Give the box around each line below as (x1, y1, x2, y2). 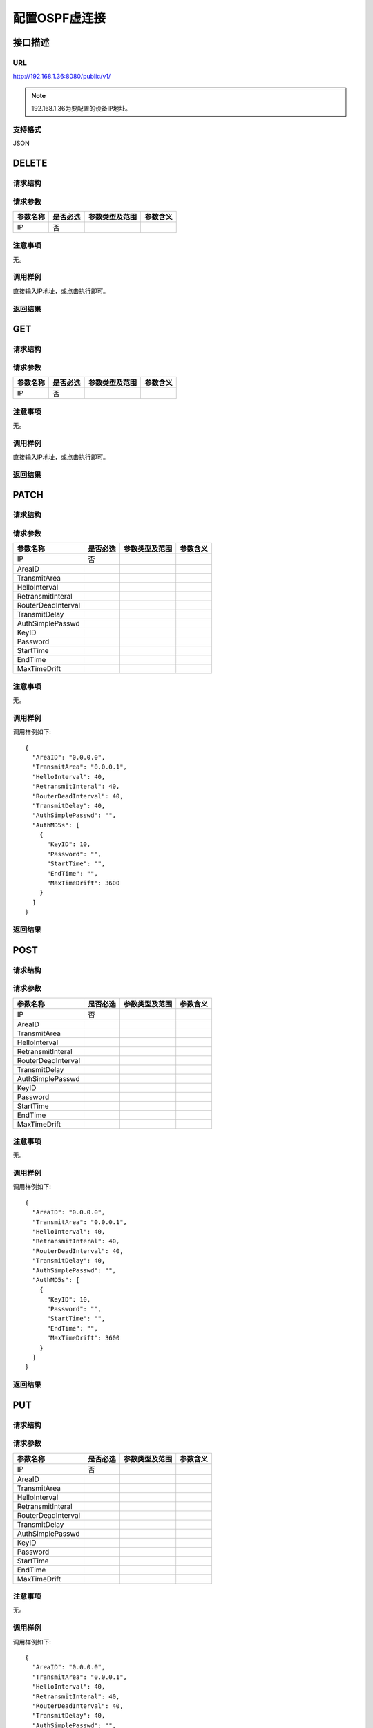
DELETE (12, 158, 48, 169)
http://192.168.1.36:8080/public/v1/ (12, 73, 111, 81)
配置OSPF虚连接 (12, 10, 106, 26)
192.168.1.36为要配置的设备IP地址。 (31, 104, 131, 113)
